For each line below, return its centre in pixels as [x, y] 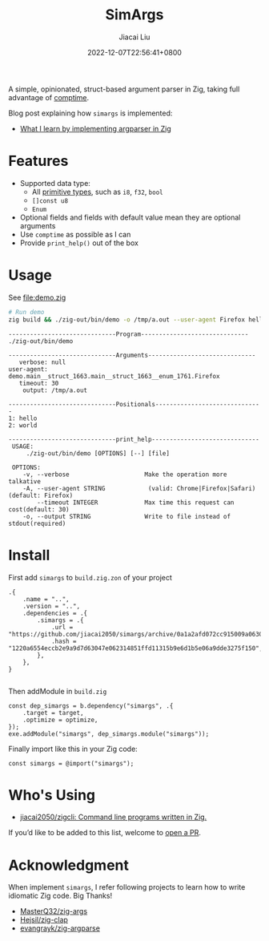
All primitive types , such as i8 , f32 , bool [97, 192]
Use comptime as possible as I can [75, 234]
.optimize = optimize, [60, 720]
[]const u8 [50, 201]
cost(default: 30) [39, 509]
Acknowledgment [69, 865]
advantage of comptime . [49, 97]
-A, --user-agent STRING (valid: [98, 488]
